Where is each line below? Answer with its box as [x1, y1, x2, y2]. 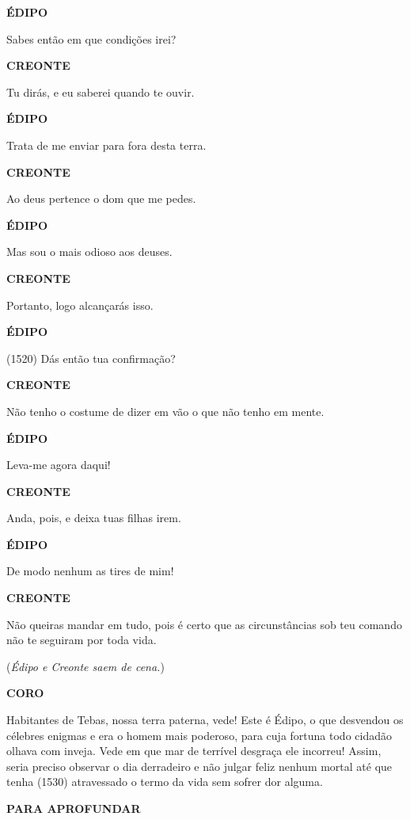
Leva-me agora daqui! [6, 456, 111, 473]
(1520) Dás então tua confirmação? [6, 349, 176, 366]
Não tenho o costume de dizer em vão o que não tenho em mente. [6, 402, 325, 419]
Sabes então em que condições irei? [6, 30, 177, 47]
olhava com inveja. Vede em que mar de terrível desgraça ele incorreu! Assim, [6, 742, 382, 759]
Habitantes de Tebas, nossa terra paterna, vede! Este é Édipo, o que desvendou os [6, 711, 404, 728]
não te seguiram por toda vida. [6, 631, 157, 648]
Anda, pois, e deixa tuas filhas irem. [6, 509, 181, 526]
